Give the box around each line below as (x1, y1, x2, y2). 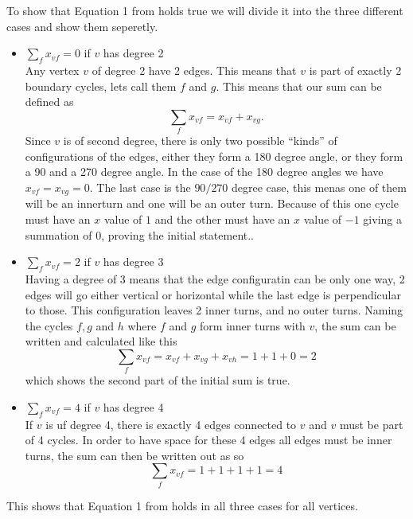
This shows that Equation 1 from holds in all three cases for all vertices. (6, 497, 358, 513)
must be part (339, 416, 403, 432)
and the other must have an (154, 210, 290, 227)
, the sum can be (314, 317, 396, 334)
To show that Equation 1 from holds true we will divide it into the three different (6, 2, 403, 18)
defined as (25, 93, 74, 110)
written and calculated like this (25, 333, 177, 349)
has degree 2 (103, 45, 164, 61)
